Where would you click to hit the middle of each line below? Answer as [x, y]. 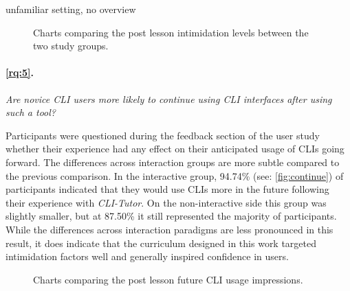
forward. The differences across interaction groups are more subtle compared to [173, 162]
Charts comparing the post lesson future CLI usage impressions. [168, 279]
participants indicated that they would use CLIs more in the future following [167, 189]
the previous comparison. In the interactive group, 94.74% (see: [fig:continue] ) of [175, 175]
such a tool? [31, 112]
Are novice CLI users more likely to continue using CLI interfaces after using [169, 98]
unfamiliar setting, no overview [71, 9]
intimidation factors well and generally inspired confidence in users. [147, 256]
